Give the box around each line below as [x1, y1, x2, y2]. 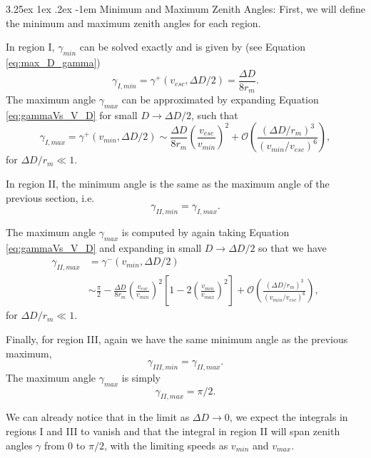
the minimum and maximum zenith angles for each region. [6, 15, 261, 30]
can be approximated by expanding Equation [121, 92, 319, 107]
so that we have [258, 240, 327, 255]
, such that [191, 107, 238, 122]
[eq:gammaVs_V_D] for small [6, 107, 138, 122]
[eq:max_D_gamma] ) [6, 54, 101, 69]
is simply [121, 370, 161, 385]
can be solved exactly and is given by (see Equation [79, 39, 305, 54]
